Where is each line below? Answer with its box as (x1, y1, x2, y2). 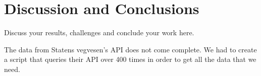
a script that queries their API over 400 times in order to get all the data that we (4, 54, 256, 64)
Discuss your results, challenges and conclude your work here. (4, 27, 194, 38)
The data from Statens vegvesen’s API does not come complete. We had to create (4, 44, 257, 54)
